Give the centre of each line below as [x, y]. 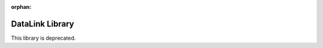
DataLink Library [42, 24]
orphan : [21, 7]
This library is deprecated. [43, 38]
